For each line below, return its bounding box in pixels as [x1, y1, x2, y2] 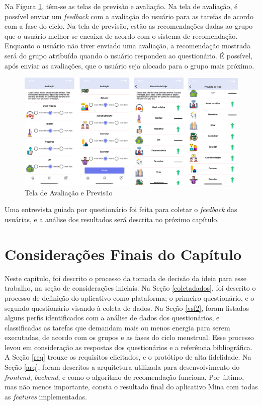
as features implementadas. [5, 391, 87, 401]
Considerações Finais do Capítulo [5, 243, 241, 264]
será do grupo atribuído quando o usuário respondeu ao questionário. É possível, [5, 50, 252, 60]
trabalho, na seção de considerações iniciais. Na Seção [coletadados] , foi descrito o [5, 283, 256, 293]
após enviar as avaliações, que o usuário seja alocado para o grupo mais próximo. [5, 60, 254, 71]
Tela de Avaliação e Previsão [25, 187, 113, 197]
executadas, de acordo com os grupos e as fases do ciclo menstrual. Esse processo [5, 332, 254, 343]
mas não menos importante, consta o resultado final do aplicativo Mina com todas [5, 381, 258, 392]
